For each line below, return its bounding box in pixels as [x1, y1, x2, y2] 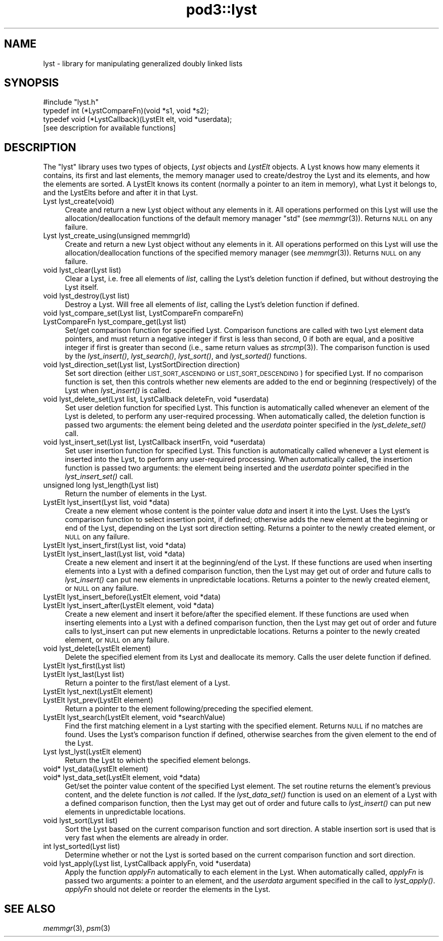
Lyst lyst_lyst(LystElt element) [43, 747, 142, 756]
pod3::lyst [186, 1, 257, 18]
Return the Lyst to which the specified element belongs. [65, 756, 251, 765]
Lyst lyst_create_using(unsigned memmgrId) [43, 231, 191, 240]
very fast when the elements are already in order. [65, 833, 229, 842]
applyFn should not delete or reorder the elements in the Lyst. [65, 885, 271, 894]
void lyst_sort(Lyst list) [43, 816, 118, 825]
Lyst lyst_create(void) [43, 197, 114, 206]
